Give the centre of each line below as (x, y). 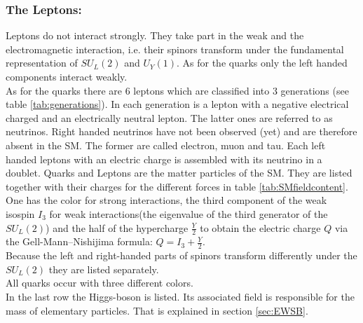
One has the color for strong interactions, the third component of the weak (166, 200)
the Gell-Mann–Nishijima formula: (79, 241)
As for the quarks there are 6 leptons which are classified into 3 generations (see (177, 90)
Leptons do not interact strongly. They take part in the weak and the (155, 35)
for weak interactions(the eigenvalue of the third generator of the (189, 213)
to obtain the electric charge (260, 227)
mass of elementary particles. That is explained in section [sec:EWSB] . (157, 310)
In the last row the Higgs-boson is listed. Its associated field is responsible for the (180, 296)
